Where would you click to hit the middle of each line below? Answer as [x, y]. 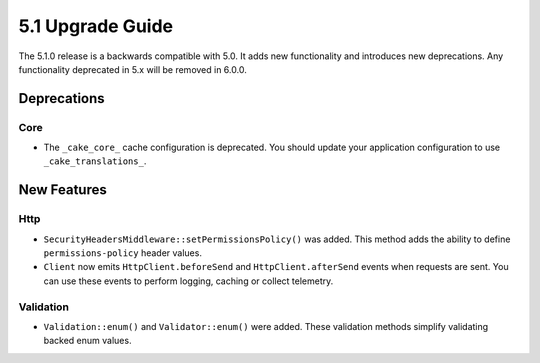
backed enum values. [87, 341]
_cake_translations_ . [95, 161]
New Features [62, 190]
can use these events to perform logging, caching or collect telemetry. [188, 281]
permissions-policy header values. [122, 253]
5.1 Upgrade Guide [96, 26]
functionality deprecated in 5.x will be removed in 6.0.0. [132, 69]
